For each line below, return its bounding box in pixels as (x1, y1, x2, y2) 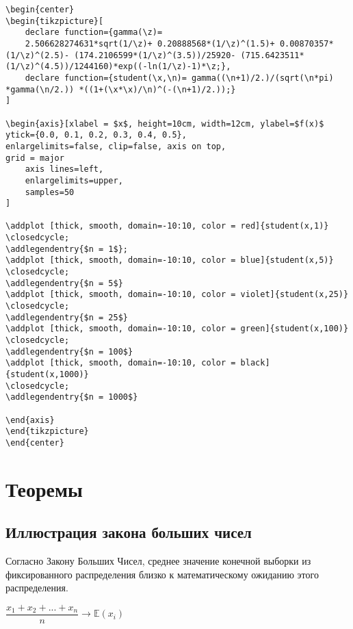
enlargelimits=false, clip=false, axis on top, (5, 141, 226, 151)
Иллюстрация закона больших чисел (5, 522, 252, 543)
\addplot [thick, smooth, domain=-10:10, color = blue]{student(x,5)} (5, 255, 334, 266)
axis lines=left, (25, 164, 104, 175)
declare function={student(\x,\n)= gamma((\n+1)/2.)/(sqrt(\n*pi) (25, 73, 334, 83)
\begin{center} (5, 5, 75, 14)
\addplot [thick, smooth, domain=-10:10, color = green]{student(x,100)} (5, 324, 349, 334)
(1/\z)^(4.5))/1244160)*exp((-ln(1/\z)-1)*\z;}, (5, 62, 231, 72)
